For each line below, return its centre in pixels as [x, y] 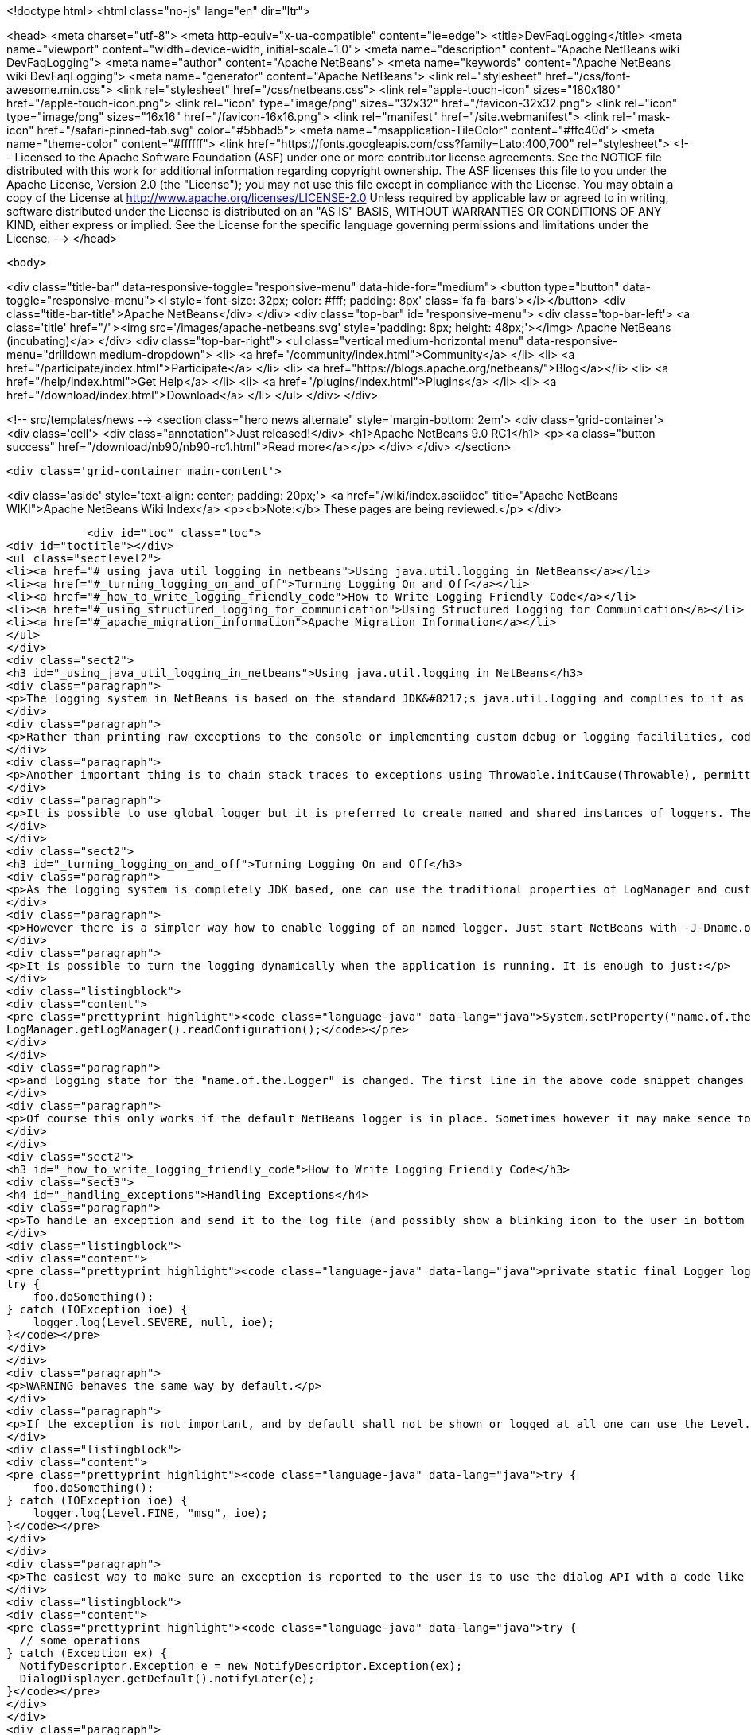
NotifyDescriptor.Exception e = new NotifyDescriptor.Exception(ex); [241, 1666]
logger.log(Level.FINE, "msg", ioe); [150, 1513]
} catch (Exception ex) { [87, 1653]
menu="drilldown [52, 354]
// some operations [80, 1640]
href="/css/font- [588, 76]
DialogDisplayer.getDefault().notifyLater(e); [167, 1679]
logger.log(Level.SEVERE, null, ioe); [154, 1322]
